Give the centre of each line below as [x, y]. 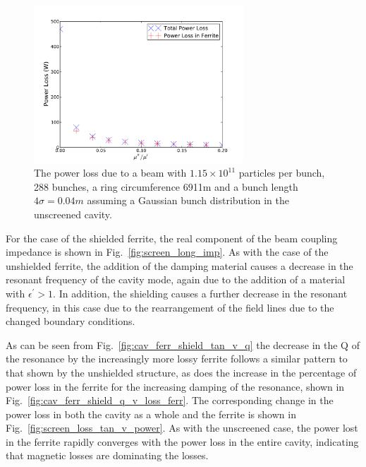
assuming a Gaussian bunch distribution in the [188, 200]
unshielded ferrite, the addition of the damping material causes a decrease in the [179, 265]
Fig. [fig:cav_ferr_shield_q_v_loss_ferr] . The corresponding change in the [170, 400]
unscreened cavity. [73, 214]
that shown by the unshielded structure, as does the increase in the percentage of [181, 372]
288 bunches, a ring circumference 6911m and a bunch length [166, 186]
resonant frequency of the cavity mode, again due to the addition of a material [176, 279]
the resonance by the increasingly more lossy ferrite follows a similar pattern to [177, 359]
